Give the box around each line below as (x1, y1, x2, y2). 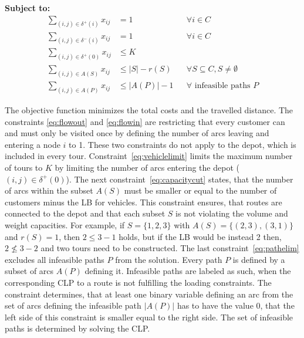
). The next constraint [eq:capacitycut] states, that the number (66, 173, 293, 185)
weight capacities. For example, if (5, 218, 125, 231)
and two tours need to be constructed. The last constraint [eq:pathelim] (40, 242, 299, 254)
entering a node (5, 138, 60, 150)
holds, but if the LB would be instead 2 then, (119, 230, 282, 242)
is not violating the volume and (175, 207, 288, 219)
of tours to (5, 161, 43, 174)
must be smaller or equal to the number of (124, 184, 277, 197)
